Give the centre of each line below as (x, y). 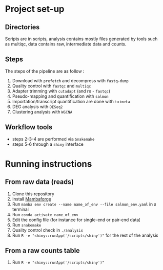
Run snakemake (27, 225)
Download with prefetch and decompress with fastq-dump (70, 80)
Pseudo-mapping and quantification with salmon (60, 96)
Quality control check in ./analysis (48, 230)
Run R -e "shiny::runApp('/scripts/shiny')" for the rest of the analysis (85, 235)
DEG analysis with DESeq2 (37, 107)
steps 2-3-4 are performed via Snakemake (53, 139)
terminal (20, 209)
